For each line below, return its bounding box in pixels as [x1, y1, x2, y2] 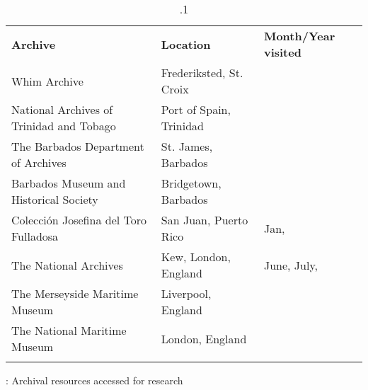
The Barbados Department [11, 138, 144, 154]
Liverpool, [161, 285, 212, 302]
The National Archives [11, 256, 123, 273]
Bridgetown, [161, 175, 222, 191]
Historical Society [11, 191, 98, 207]
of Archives [11, 154, 67, 171]
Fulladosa [11, 228, 59, 244]
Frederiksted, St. [161, 64, 243, 81]
